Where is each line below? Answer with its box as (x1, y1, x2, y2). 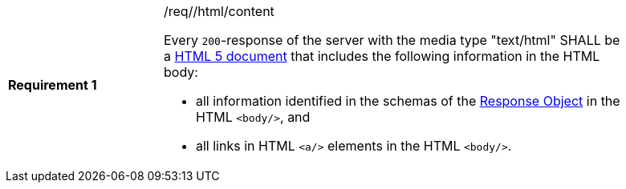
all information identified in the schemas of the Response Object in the (196, 93, 620, 109)
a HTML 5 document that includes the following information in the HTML (164, 48, 600, 64)
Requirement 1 (8, 77, 97, 93)
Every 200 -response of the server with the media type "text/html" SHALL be (164, 32, 620, 48)
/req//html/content (164, 3, 274, 19)
